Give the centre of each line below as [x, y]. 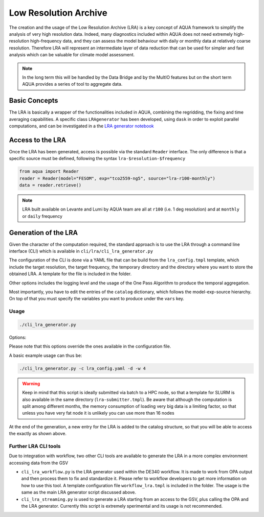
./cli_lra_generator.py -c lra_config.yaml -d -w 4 [83, 368]
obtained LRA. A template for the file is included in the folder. [70, 274]
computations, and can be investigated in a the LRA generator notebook [81, 126]
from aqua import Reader [49, 172]
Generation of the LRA [44, 233]
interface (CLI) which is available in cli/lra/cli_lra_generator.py [81, 251]
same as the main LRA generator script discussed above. [79, 493]
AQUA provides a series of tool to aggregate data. [72, 84]
